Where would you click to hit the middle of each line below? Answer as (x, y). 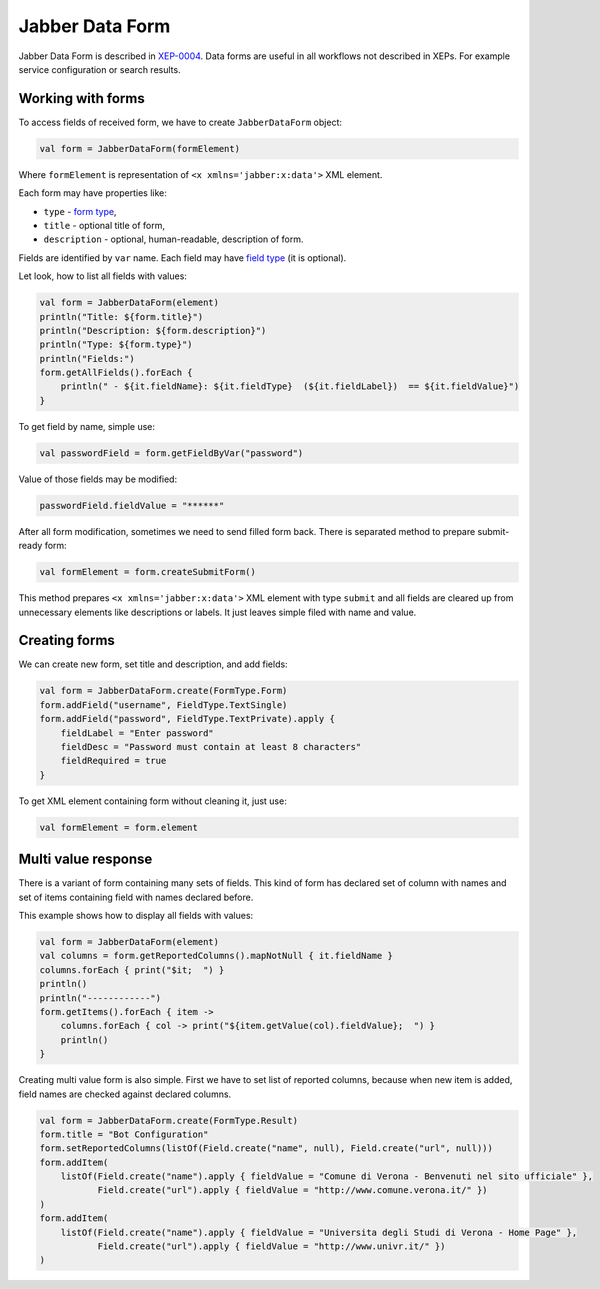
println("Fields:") (87, 358)
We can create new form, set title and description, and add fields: (153, 664)
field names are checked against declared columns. (125, 1094)
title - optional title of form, (104, 225)
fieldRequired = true (113, 761)
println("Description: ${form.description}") (153, 330)
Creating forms (66, 640)
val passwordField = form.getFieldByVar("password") (171, 453)
